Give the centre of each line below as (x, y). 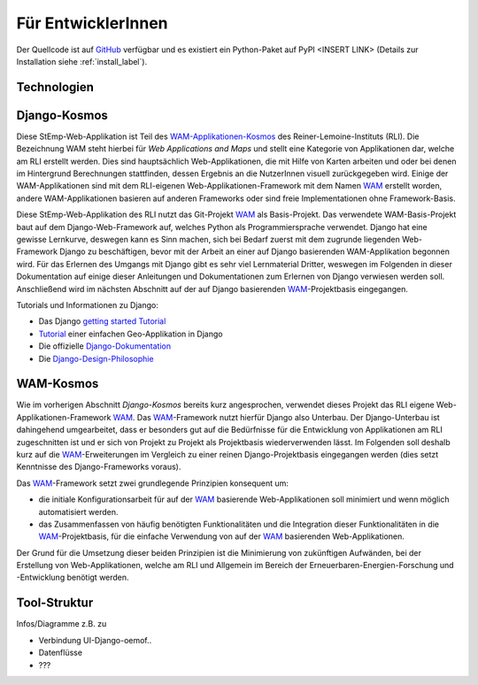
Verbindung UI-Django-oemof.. (95, 640)
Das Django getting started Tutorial (102, 321)
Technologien (55, 87)
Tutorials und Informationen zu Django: (87, 304)
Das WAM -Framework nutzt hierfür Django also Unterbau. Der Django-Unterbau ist (288, 417)
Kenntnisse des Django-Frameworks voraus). (99, 467)
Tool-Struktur (55, 603)
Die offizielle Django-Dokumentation (105, 346)
